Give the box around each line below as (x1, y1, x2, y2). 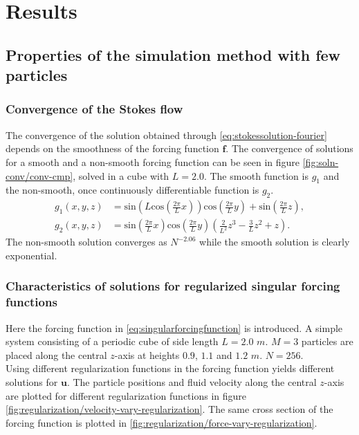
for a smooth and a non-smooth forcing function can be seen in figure (6, 154, 300, 169)
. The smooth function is (203, 168, 309, 183)
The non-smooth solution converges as (6, 234, 167, 249)
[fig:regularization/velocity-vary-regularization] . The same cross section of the (6, 402, 333, 416)
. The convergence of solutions (225, 141, 353, 156)
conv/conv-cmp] (6, 168, 73, 183)
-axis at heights (114, 347, 180, 362)
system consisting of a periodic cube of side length (6, 334, 219, 349)
